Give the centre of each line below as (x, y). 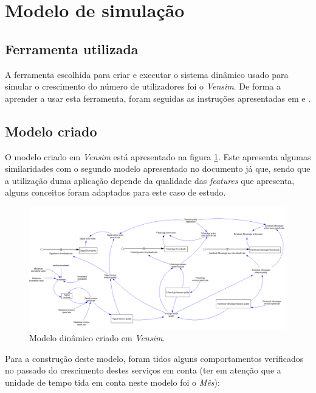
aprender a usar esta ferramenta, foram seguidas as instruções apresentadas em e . (158, 98)
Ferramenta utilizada (72, 48)
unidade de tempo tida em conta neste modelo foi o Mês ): (112, 382)
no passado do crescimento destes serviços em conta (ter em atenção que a (143, 370)
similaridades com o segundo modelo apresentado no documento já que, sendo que (158, 168)
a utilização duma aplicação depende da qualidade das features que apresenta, (150, 180)
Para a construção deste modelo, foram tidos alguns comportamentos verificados (154, 358)
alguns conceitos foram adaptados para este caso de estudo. (115, 192)
